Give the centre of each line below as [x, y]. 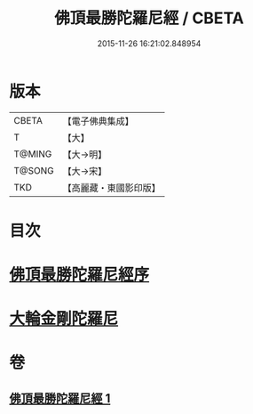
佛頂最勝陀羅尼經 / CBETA [149, 18]
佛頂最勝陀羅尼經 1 [60, 398]
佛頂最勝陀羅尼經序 [79, 275]
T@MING [33, 154]
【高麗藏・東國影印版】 [112, 188]
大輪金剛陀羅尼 [64, 319]
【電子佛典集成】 [99, 121]
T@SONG [34, 170]
